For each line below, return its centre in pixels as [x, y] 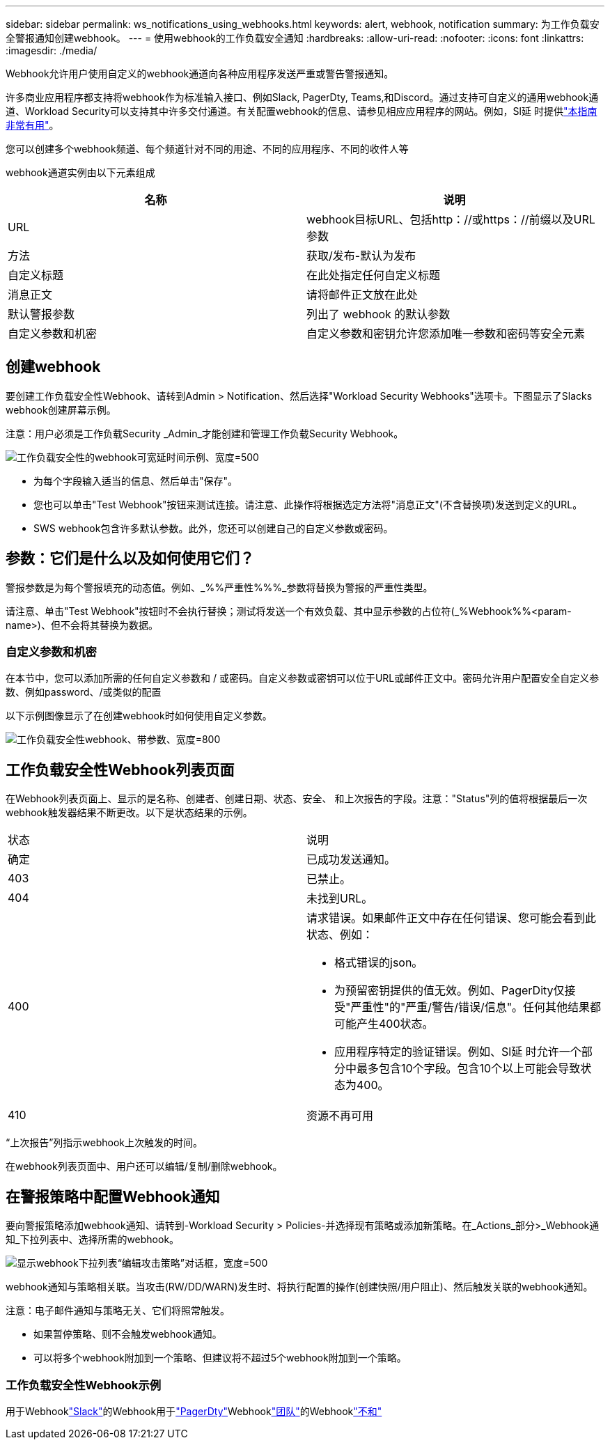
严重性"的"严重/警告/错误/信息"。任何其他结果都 [476, 1007]
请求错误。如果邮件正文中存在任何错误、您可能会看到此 [452, 918]
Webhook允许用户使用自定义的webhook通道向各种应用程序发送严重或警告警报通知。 [200, 73]
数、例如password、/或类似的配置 [84, 692]
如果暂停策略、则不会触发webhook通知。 [128, 1334]
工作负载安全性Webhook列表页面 [120, 770]
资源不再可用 [340, 1116]
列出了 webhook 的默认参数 [378, 314]
